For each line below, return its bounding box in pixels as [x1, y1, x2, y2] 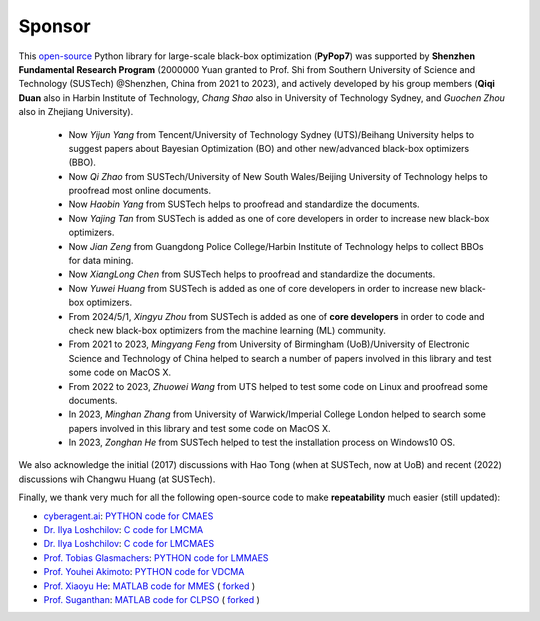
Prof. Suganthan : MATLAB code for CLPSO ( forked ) [43, 594, 260, 605]
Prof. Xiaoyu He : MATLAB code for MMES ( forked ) [43, 580, 256, 592]
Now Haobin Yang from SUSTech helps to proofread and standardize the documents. [68, 198, 420, 210]
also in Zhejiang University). [18, 106, 134, 118]
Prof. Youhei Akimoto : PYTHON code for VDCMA [43, 566, 245, 578]
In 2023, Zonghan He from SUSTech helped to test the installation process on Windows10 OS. [68, 436, 456, 449]
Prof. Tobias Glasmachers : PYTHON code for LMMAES [43, 551, 269, 564]
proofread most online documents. [68, 185, 212, 197]
